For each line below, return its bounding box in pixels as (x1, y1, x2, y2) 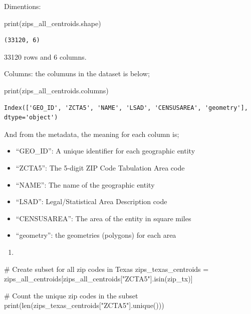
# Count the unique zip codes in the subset (4, 290, 138, 300)
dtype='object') (4, 114, 58, 121)
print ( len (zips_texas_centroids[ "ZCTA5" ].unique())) (4, 300, 164, 310)
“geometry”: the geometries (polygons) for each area (16, 230, 176, 240)
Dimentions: (4, 1, 41, 11)
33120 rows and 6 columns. (4, 51, 87, 62)
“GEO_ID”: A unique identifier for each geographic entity (16, 145, 195, 156)
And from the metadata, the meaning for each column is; (4, 128, 179, 139)
